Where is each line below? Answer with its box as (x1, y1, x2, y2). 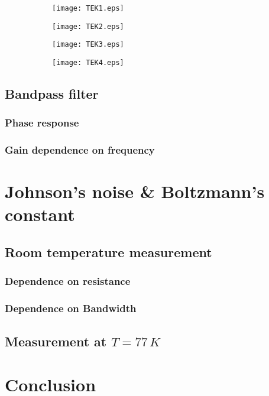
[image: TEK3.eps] (52, 40, 124, 49)
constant (5, 202, 75, 226)
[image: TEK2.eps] (52, 22, 124, 31)
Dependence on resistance (5, 274, 131, 288)
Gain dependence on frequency (5, 142, 155, 157)
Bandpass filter (5, 85, 99, 103)
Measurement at (5, 332, 107, 350)
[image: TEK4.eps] (52, 58, 124, 67)
